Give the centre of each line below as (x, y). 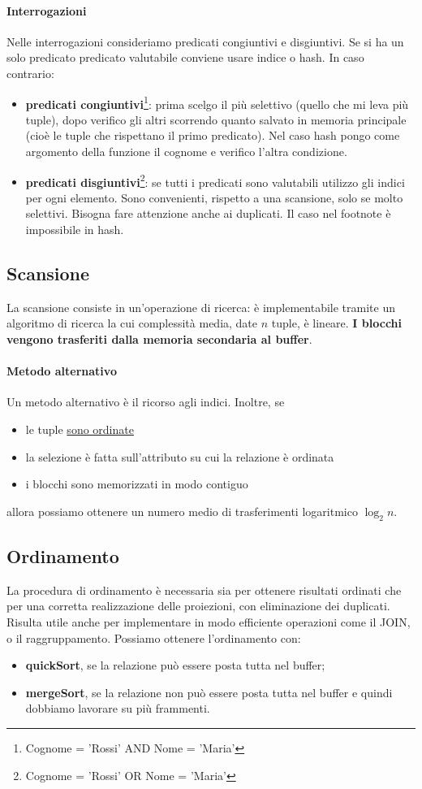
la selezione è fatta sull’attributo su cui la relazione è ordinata (180, 456)
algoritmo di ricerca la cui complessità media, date (132, 323)
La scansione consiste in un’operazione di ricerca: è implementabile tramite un (201, 307)
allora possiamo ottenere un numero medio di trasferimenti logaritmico (182, 511)
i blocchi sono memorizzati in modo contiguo (137, 484)
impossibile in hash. (75, 230)
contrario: (30, 73)
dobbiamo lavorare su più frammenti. (118, 708)
